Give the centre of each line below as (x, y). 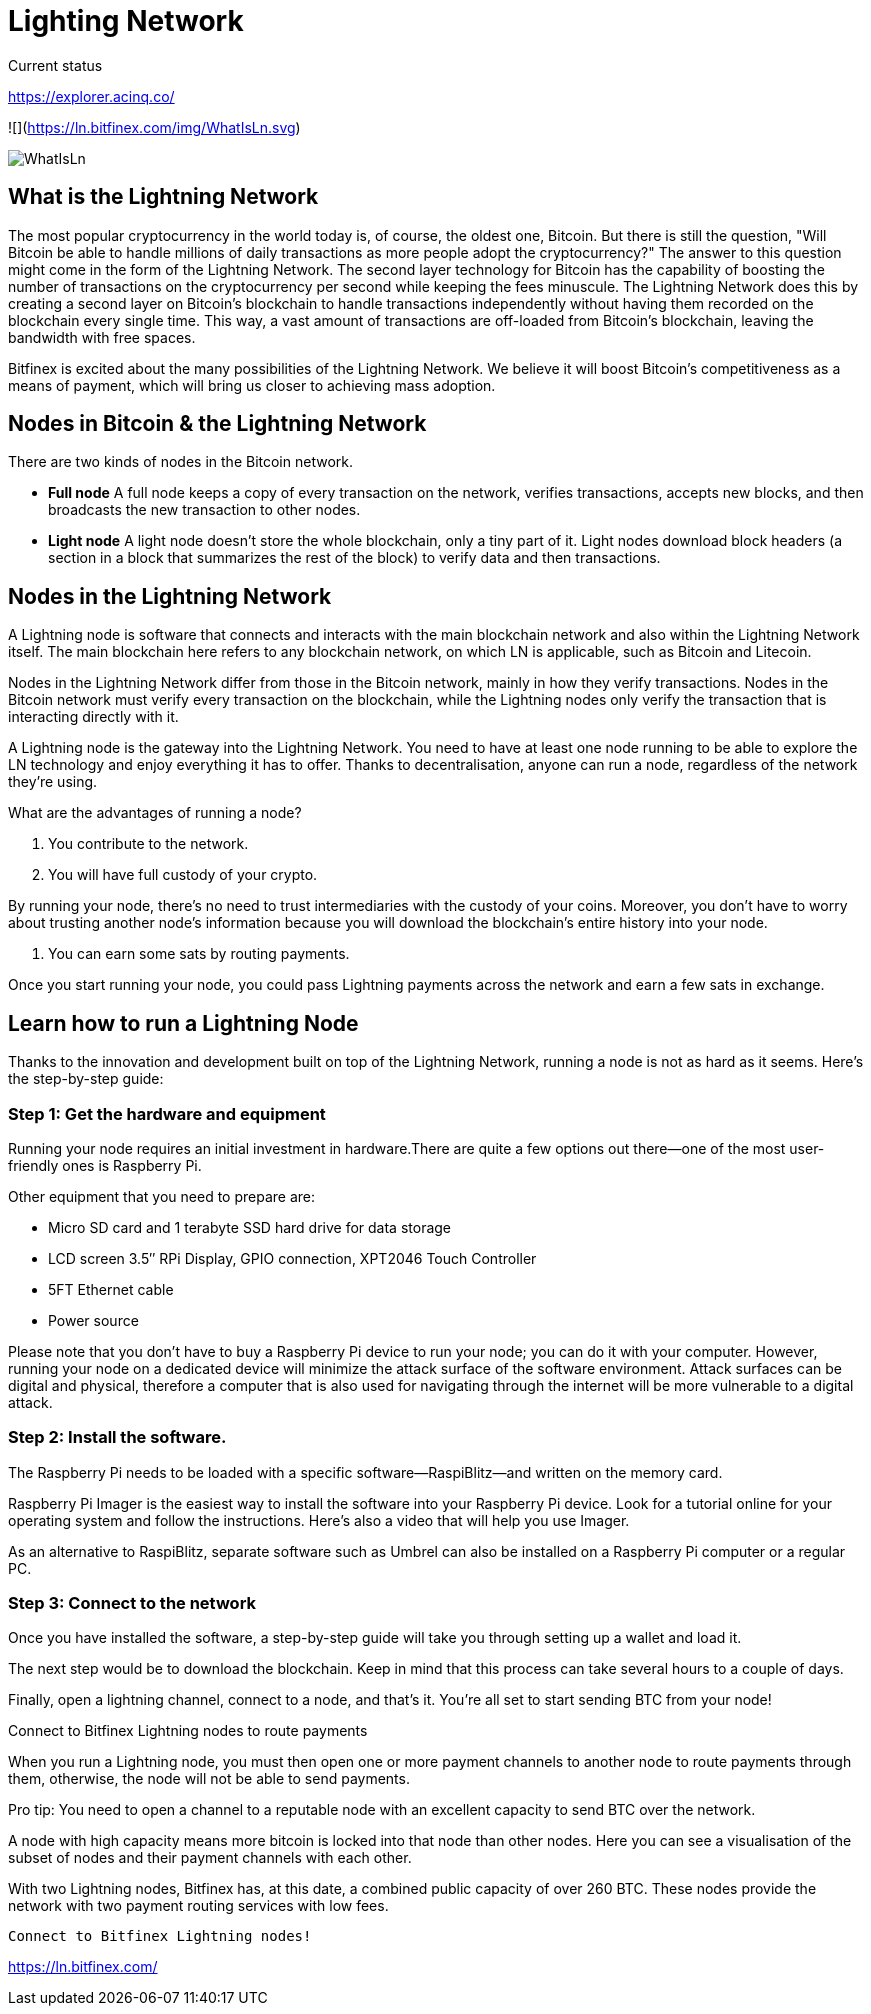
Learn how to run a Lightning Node (183, 1023)
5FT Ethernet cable (111, 1289)
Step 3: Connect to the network (132, 1603)
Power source (93, 1320)
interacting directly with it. (93, 717)
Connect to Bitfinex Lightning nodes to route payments (188, 1731)
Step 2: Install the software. (117, 1437)
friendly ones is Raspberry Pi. (105, 1165)
